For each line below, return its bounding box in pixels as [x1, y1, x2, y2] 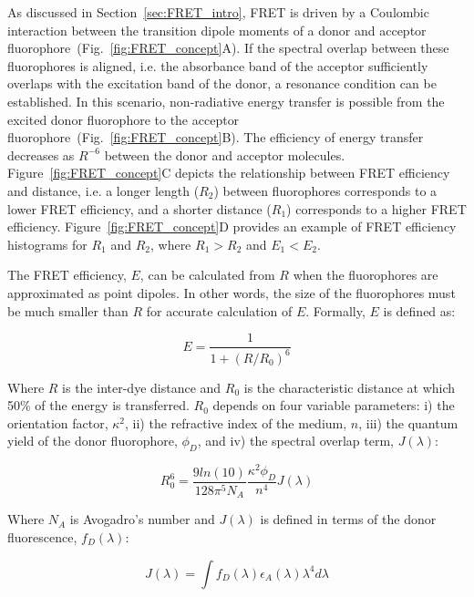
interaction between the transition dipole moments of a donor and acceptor [7, 20, 427, 39]
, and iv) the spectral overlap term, [197, 431, 395, 450]
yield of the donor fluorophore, [7, 431, 178, 450]
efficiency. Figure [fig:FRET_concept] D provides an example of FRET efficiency [7, 217, 457, 236]
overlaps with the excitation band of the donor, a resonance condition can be [7, 74, 437, 93]
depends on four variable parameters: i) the [212, 396, 455, 415]
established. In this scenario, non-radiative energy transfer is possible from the [7, 91, 445, 110]
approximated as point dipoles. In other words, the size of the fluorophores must [7, 283, 456, 302]
